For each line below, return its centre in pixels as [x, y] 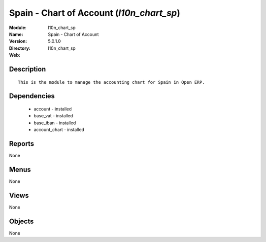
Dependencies [32, 96]
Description [28, 69]
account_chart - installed [59, 130]
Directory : [20, 48]
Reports [22, 144]
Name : [16, 34]
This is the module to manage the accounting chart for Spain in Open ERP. [111, 82]
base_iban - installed [55, 123]
